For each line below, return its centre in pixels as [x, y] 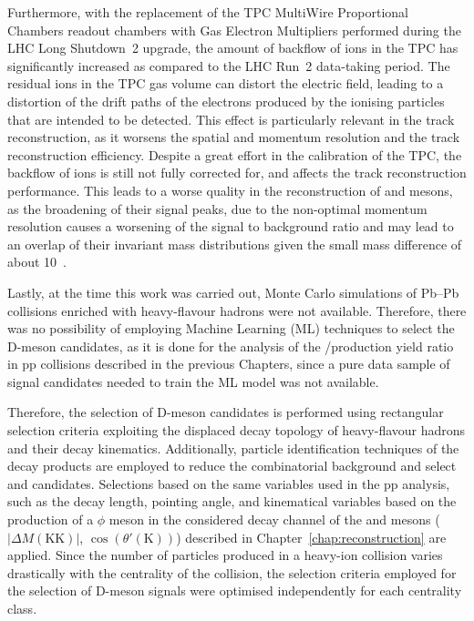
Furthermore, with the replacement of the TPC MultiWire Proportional [208, 12]
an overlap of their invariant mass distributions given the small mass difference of [235, 244]
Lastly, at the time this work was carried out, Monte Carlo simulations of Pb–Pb [233, 292]
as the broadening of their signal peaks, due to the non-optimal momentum [217, 208]
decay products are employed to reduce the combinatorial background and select [232, 466]
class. [22, 608]
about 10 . [37, 262]
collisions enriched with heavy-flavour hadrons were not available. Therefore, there [237, 310]
